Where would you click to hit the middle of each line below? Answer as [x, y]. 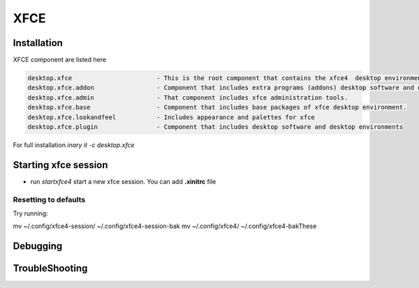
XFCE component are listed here [60, 60]
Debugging [38, 247]
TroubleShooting [50, 268]
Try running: [30, 213]
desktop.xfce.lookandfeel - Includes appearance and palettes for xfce [171, 117]
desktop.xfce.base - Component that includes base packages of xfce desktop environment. [217, 107]
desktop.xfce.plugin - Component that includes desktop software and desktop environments [215, 127]
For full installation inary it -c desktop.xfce [74, 145]
